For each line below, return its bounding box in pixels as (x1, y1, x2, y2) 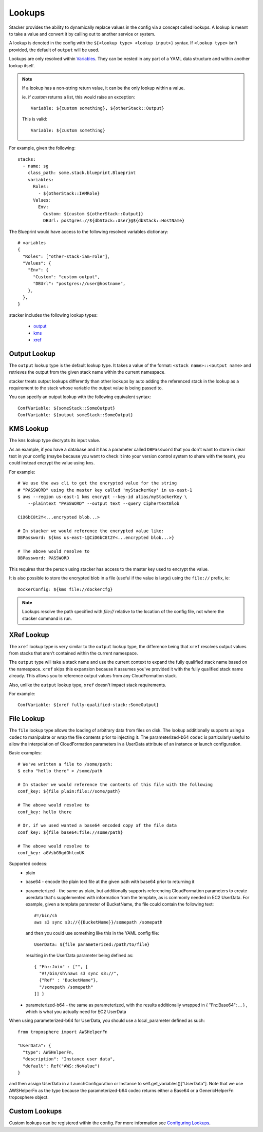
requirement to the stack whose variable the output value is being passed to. (9, 385, 163, 391)
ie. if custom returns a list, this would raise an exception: (22, 94, 135, 100)
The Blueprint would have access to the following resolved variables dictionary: (9, 229, 169, 234)
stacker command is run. (22, 615, 72, 621)
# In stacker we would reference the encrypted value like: (18, 528, 164, 534)
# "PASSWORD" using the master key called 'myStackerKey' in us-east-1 (18, 487, 192, 493)
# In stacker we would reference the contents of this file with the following (18, 782, 213, 787)
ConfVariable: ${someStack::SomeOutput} (18, 405, 115, 411)
